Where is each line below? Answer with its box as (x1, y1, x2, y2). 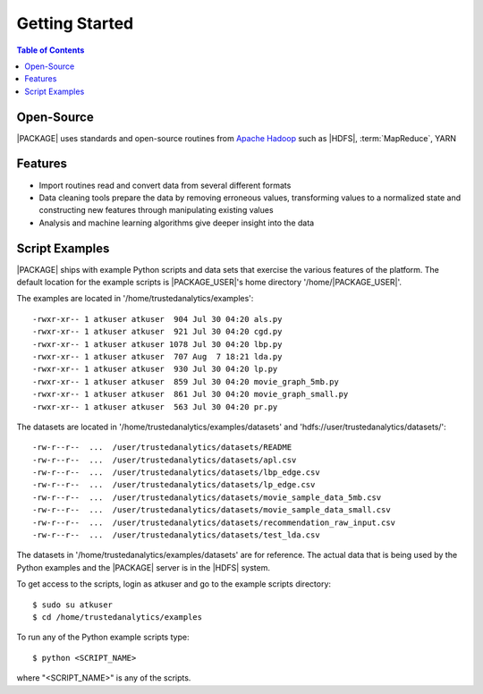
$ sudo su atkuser (32, 599, 114, 610)
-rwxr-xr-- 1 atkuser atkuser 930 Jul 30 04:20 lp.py (32, 364, 278, 375)
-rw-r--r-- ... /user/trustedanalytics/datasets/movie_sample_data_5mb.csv (32, 492, 382, 503)
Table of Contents (16, 45, 85, 55)
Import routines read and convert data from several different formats (38, 180, 292, 190)
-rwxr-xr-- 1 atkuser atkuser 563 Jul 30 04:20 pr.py (32, 402, 278, 411)
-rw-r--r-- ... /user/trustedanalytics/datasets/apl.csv (32, 454, 297, 465)
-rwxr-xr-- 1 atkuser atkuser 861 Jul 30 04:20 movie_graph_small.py (32, 389, 349, 400)
